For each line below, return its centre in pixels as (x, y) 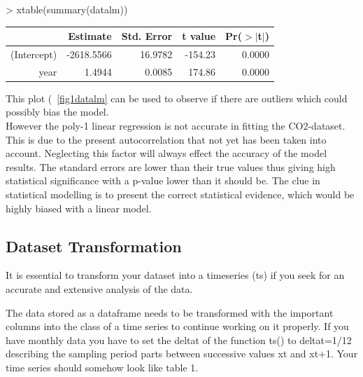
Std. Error (147, 36)
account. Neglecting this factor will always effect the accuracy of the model (166, 153)
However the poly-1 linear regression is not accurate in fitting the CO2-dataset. (176, 126)
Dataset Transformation (94, 246)
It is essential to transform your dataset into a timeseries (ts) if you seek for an (175, 275)
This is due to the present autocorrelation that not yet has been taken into (166, 139)
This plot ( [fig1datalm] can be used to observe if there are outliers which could (177, 98)
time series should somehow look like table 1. (102, 367)
